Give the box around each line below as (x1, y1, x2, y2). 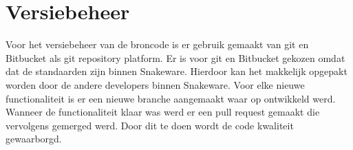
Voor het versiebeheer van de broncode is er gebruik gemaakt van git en (6, 37, 309, 52)
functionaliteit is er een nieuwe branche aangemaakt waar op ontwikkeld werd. (6, 91, 336, 105)
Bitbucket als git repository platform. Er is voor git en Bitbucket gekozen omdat (6, 50, 345, 65)
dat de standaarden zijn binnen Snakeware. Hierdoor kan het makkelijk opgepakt (6, 64, 347, 78)
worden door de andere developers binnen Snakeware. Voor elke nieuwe (6, 77, 305, 92)
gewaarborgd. (6, 131, 62, 146)
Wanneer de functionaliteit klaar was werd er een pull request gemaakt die (6, 105, 320, 119)
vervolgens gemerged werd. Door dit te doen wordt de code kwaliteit (6, 118, 294, 132)
